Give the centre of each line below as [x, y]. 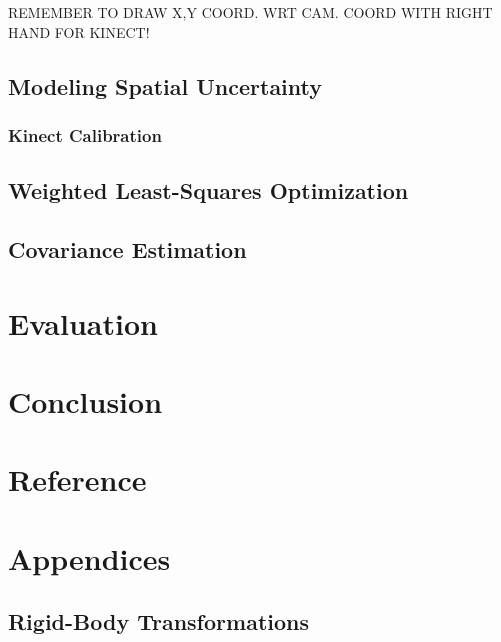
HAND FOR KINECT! [79, 31]
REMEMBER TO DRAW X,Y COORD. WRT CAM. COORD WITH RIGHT [250, 12]
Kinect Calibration [85, 134]
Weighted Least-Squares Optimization [208, 190]
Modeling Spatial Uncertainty [165, 85]
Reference [77, 479]
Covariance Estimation [127, 248]
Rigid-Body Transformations [158, 621]
